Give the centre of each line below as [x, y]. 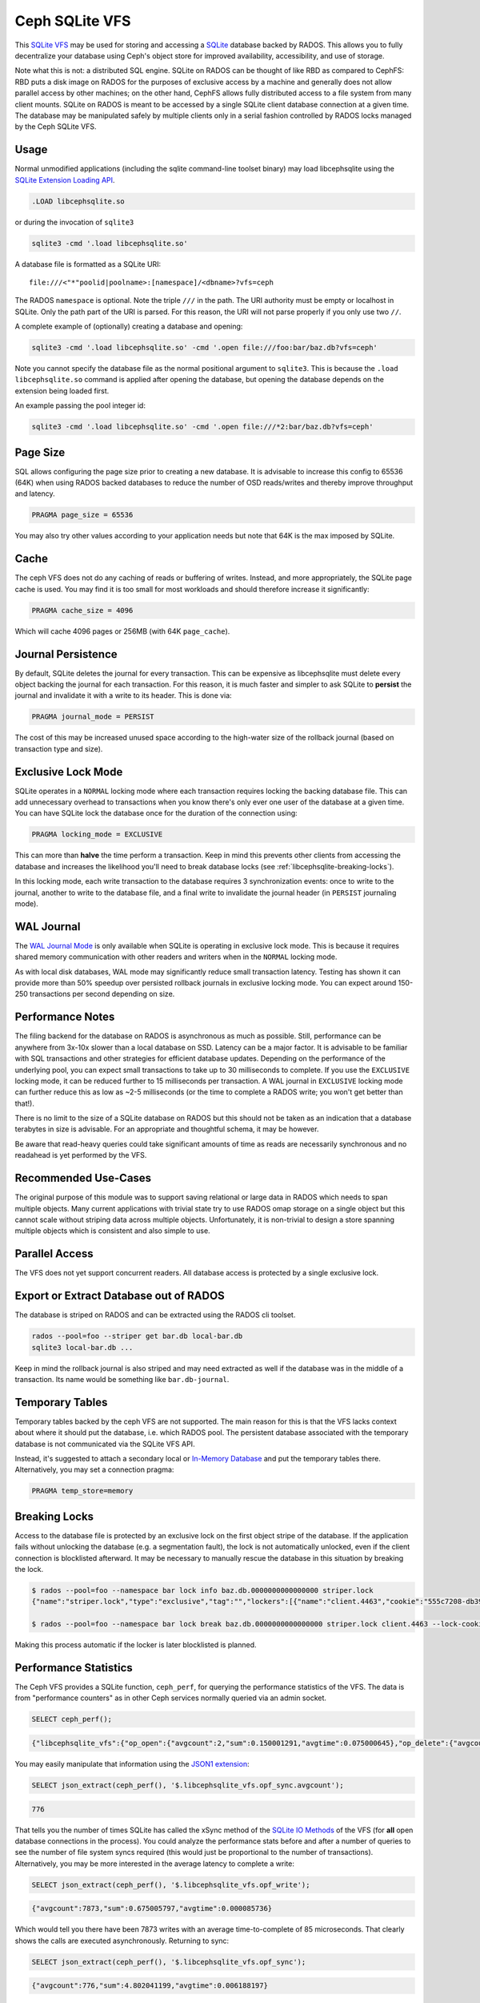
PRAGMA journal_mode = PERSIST [93, 717]
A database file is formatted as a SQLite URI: [88, 264]
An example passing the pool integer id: [80, 405]
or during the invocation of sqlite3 [74, 222]
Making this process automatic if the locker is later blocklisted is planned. [136, 1645]
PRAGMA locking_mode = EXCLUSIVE [97, 834]
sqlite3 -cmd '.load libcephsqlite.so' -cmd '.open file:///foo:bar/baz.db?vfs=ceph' [204, 348]
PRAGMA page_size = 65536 [82, 515]
